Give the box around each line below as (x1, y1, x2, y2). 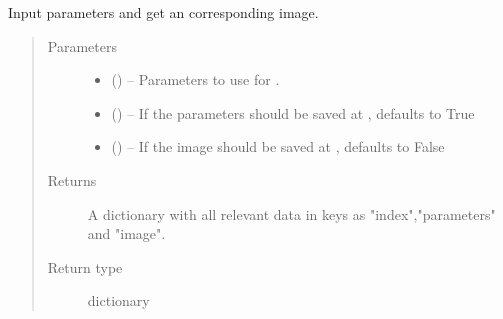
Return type (47, 256, 123, 277)
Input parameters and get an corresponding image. (8, 2, 319, 22)
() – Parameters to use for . (111, 69, 280, 90)
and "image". (87, 223, 166, 244)
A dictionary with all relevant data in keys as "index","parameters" (87, 203, 496, 224)
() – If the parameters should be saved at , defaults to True (111, 102, 475, 123)
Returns (47, 169, 97, 190)
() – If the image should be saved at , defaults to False (111, 136, 445, 157)
